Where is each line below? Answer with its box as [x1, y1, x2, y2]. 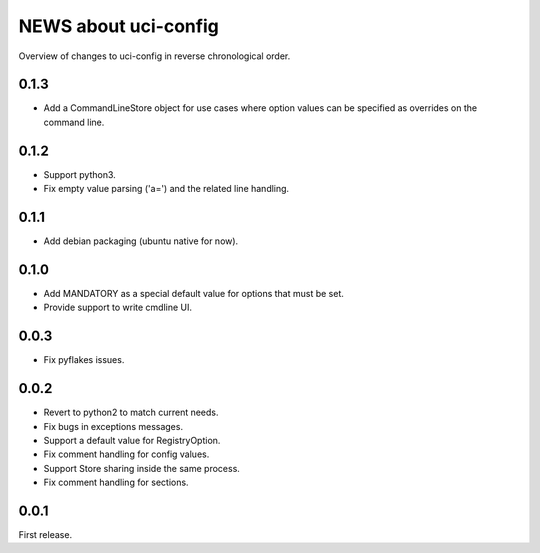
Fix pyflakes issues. [43, 354, 125, 366]
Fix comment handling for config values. [43, 448, 210, 460]
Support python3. [43, 168, 117, 180]
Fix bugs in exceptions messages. [43, 420, 184, 432]
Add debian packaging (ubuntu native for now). [43, 235, 239, 247]
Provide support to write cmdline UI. [43, 301, 193, 314]
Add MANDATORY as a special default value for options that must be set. [43, 287, 345, 299]
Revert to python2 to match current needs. [43, 406, 219, 419]
